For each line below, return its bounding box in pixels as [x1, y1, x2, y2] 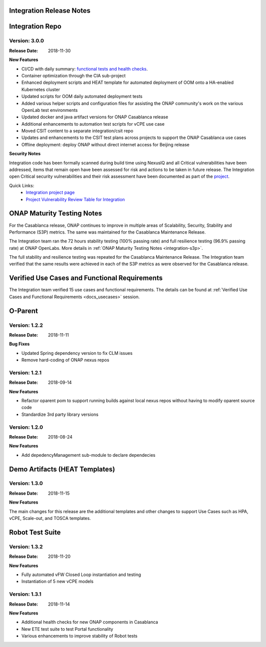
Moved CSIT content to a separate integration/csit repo [21, 128, 133, 134]
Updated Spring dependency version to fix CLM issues [21, 350, 133, 356]
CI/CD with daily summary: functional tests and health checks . [21, 66, 148, 71]
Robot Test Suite [9, 528, 61, 537]
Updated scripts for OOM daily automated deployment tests [21, 94, 143, 100]
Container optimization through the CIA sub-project [21, 72, 126, 78]
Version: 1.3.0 [9, 480, 43, 487]
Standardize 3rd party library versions [21, 411, 99, 417]
